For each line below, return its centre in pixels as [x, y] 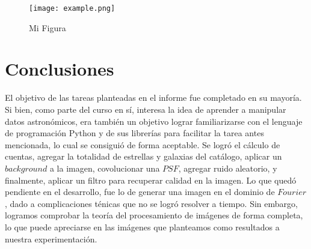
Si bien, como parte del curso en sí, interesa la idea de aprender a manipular [146, 109]
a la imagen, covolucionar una [105, 168]
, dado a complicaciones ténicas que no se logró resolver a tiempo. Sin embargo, [151, 203]
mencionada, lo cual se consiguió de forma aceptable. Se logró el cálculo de [143, 144]
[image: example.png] [72, 8]
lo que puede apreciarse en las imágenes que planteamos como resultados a [142, 226]
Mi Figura [48, 27]
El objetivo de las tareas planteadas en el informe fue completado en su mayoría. [153, 97]
